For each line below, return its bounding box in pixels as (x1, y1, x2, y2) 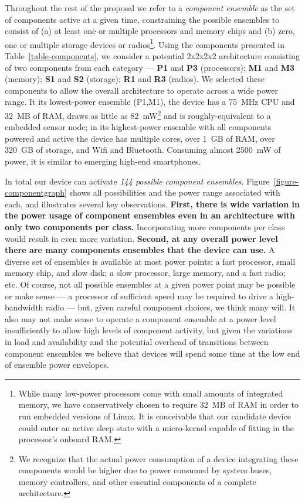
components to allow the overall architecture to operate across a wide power (5, 84, 278, 96)
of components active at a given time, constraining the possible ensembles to (5, 13, 280, 25)
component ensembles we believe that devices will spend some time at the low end (5, 347, 300, 359)
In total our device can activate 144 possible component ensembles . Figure (5, 175, 270, 187)
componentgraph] (5, 186, 67, 199)
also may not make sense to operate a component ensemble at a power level (5, 312, 276, 325)
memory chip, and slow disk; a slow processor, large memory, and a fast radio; (5, 267, 286, 279)
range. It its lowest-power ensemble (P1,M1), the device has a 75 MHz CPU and (5, 95, 295, 108)
